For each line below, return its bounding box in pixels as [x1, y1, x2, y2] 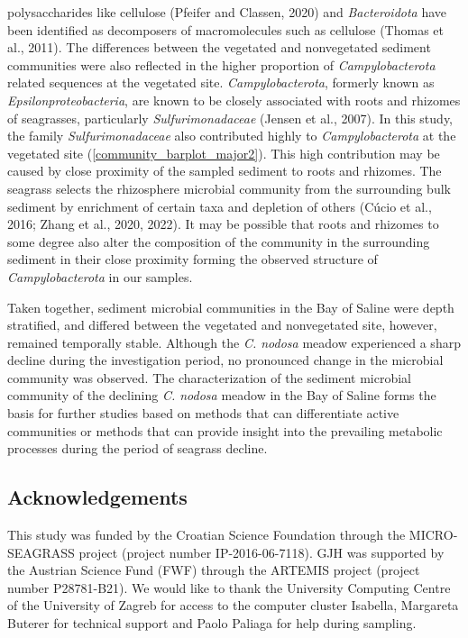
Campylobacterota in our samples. [7, 267, 193, 286]
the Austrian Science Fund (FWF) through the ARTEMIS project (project [7, 561, 420, 579]
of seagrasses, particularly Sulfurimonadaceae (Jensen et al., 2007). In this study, [7, 108, 454, 127]
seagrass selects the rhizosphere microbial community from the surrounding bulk [7, 178, 451, 197]
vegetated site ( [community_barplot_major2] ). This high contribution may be [7, 143, 440, 162]
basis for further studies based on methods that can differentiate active [7, 404, 399, 423]
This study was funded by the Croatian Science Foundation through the [7, 525, 406, 544]
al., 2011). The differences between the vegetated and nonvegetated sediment [7, 38, 431, 57]
